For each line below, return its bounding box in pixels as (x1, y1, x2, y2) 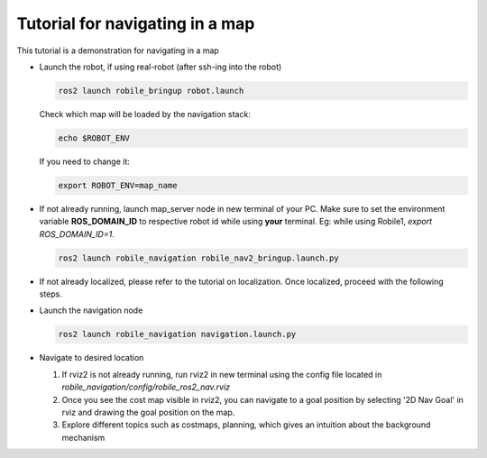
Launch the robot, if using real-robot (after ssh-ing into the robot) (39, 61, 282, 72)
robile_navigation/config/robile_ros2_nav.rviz (61, 381, 230, 392)
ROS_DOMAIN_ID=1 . (39, 228, 115, 239)
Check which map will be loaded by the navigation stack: (39, 108, 252, 119)
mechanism (61, 432, 106, 443)
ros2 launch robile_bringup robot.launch (58, 86, 244, 96)
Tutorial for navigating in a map (16, 14, 255, 33)
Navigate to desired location (39, 353, 144, 363)
